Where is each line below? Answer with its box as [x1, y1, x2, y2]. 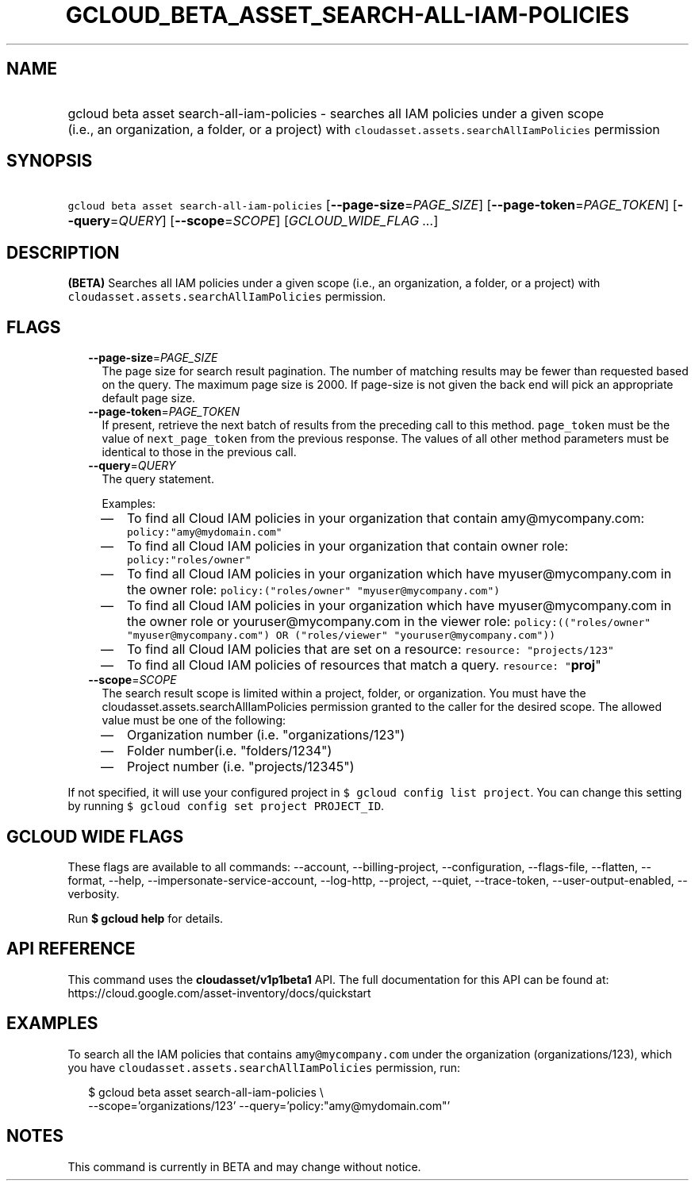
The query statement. [102, 472, 214, 486]
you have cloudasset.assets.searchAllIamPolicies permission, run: [67, 1060, 461, 1074]
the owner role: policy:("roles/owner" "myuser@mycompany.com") [126, 582, 501, 598]
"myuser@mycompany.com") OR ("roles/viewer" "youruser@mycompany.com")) [126, 629, 556, 642]
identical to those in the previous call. [102, 445, 297, 459]
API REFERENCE [6, 939, 136, 959]
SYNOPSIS [6, 151, 93, 171]
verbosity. [67, 886, 120, 901]
